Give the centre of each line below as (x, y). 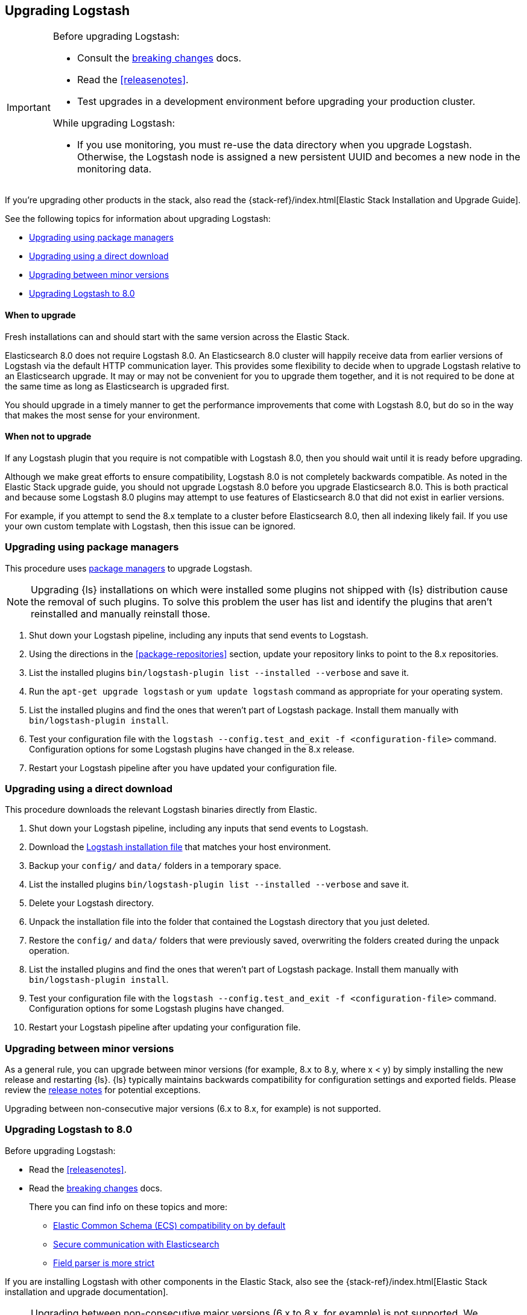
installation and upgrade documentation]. (87, 1291)
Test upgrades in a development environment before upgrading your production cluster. (276, 102)
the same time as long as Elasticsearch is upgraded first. (117, 386)
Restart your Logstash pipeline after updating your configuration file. (165, 1027)
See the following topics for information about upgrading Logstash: (138, 219)
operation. (49, 951)
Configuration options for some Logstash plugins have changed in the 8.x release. (192, 749)
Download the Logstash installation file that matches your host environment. (180, 847)
